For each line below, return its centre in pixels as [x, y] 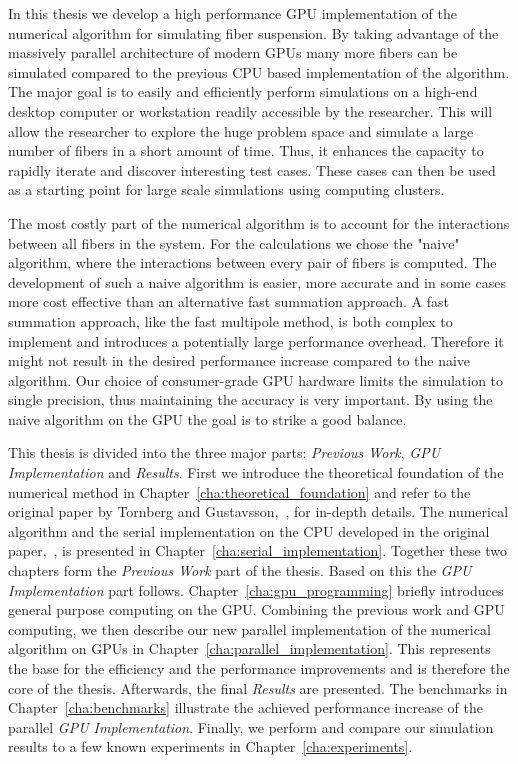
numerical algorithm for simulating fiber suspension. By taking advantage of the [253, 32]
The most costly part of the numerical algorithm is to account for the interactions [259, 222]
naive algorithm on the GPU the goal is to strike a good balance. [207, 418]
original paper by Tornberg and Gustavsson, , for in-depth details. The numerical [258, 511]
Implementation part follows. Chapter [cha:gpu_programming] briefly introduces [256, 589]
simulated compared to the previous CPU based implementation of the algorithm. [259, 71]
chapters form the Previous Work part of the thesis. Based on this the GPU [240, 570]
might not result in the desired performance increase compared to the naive [239, 360]
